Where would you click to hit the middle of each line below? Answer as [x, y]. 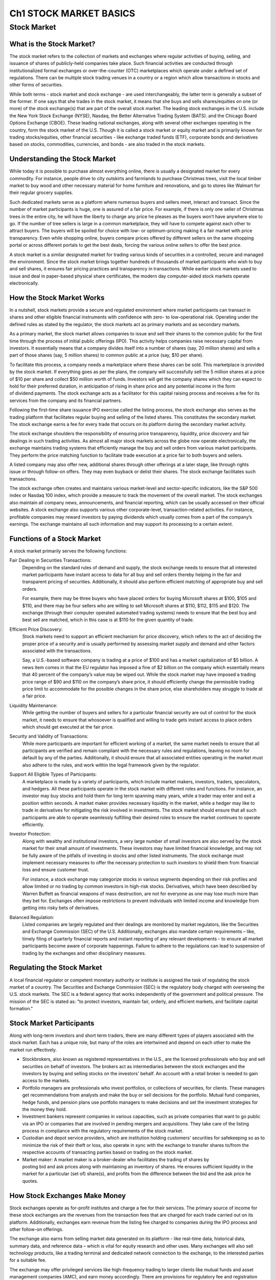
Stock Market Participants [52, 1023]
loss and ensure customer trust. [56, 870]
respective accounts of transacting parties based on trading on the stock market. [108, 1153]
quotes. [30, 1181]
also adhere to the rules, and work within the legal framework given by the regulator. [111, 765]
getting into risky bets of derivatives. [61, 908]
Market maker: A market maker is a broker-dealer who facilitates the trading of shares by [116, 1159]
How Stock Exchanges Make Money [68, 1196]
